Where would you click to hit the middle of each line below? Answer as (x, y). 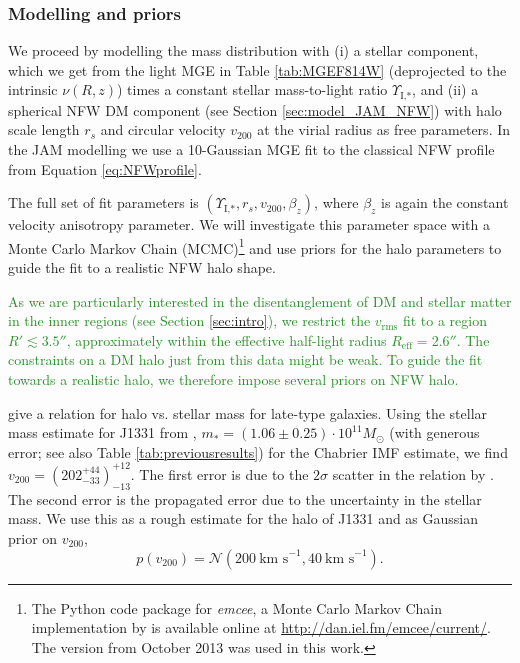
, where (336, 202)
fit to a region (444, 320)
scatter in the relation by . (413, 473)
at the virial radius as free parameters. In (384, 129)
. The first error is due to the (219, 473)
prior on (33, 537)
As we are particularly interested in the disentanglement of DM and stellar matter (260, 300)
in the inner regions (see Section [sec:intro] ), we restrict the (189, 320)
